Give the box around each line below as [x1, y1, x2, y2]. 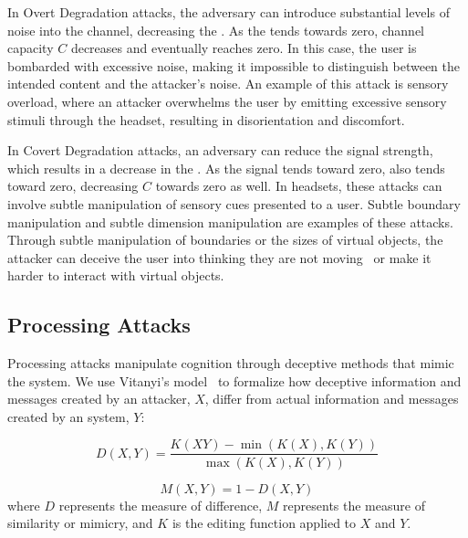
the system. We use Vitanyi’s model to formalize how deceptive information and [7, 371, 462, 390]
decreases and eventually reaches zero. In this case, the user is [70, 38, 417, 58]
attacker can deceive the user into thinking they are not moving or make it [7, 248, 432, 267]
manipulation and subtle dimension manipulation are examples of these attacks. [7, 212, 453, 231]
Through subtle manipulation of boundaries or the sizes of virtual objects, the [7, 230, 443, 249]
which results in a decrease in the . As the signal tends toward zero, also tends [7, 158, 445, 177]
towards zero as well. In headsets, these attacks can [155, 176, 442, 195]
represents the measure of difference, [58, 495, 263, 514]
